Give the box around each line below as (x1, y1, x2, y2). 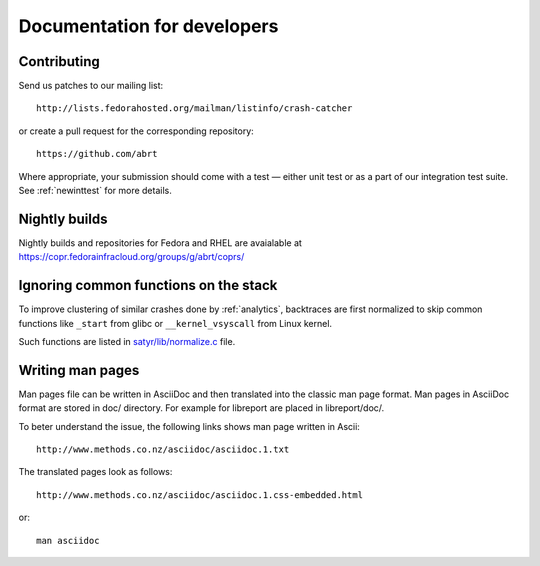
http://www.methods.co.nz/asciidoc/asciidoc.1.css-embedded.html (36, 489, 364, 500)
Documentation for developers (18, 15, 279, 37)
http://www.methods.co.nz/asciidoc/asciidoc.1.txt (36, 444, 290, 455)
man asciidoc (36, 535, 100, 546)
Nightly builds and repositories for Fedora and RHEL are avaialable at (18, 236, 302, 249)
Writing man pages (18, 361, 140, 379)
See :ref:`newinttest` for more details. (18, 185, 172, 197)
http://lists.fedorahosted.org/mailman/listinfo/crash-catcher (36, 103, 353, 114)
